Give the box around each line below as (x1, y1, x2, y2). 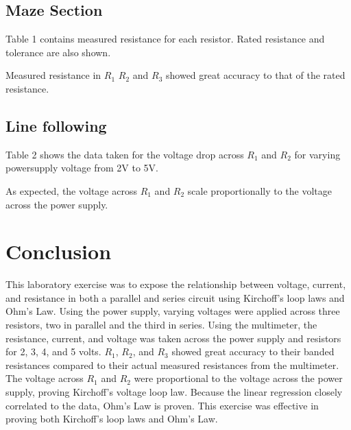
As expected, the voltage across (5, 183, 137, 198)
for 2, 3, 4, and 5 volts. (5, 344, 101, 359)
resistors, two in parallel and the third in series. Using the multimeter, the (5, 318, 317, 332)
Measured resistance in (5, 68, 101, 82)
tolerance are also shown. (5, 45, 111, 59)
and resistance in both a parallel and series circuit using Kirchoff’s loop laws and (5, 290, 345, 304)
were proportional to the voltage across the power (134, 371, 343, 385)
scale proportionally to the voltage (187, 183, 332, 198)
